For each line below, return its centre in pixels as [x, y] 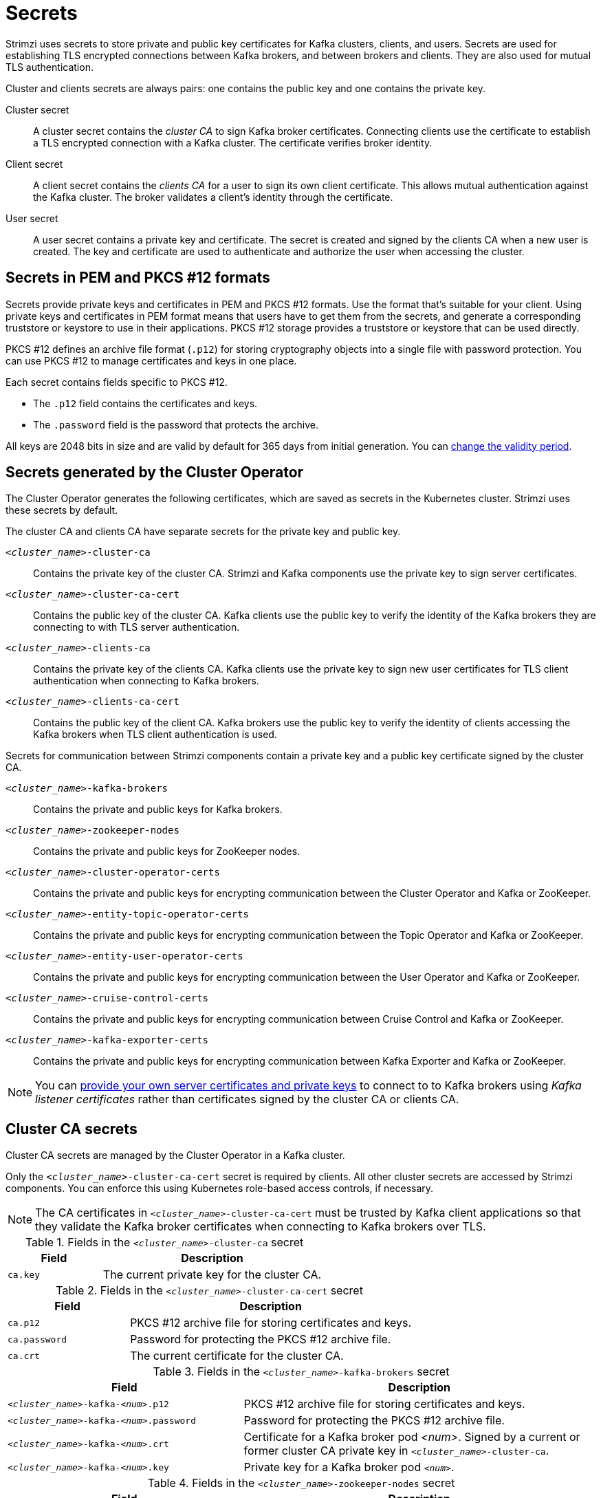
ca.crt [24, 1356]
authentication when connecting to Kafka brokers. [146, 681]
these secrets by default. [62, 510]
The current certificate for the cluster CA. [237, 1356]
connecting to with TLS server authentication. [136, 627]
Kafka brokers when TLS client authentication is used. [155, 735]
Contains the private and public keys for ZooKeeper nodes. [167, 851]
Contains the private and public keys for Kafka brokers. [158, 810]
